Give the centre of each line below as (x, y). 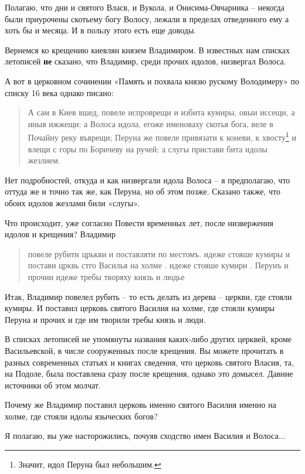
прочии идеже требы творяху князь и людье (106, 276)
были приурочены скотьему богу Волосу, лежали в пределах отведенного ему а (147, 18)
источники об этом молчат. (53, 385)
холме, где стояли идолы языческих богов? (81, 416)
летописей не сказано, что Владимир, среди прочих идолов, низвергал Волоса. (145, 61)
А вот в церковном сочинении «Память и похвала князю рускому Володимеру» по (152, 81)
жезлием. (44, 160)
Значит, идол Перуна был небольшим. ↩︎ (90, 464)
